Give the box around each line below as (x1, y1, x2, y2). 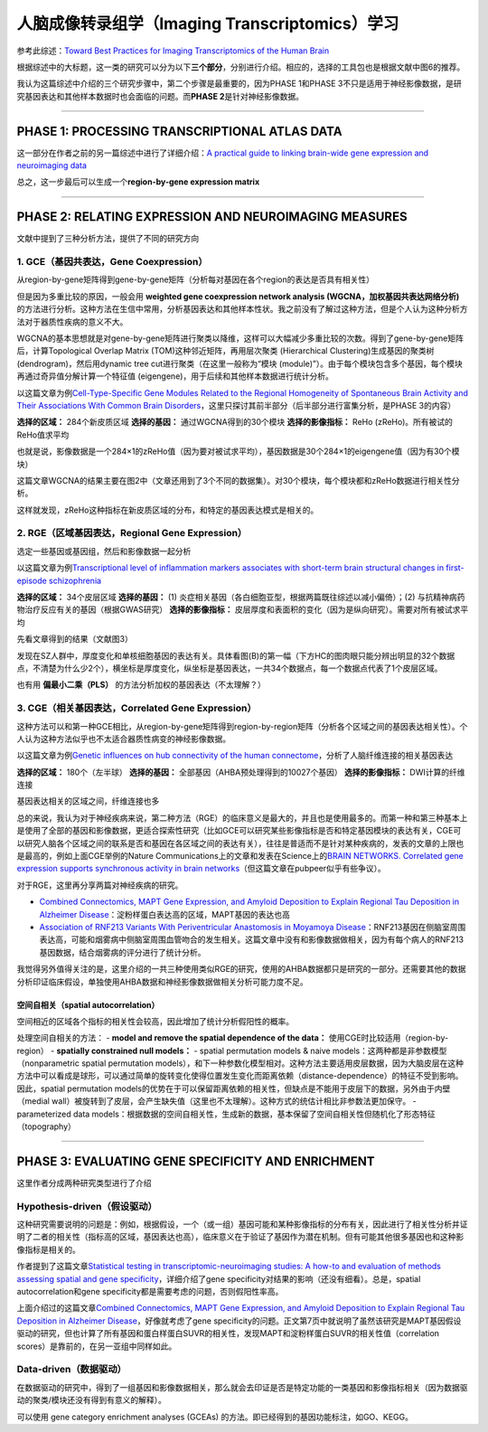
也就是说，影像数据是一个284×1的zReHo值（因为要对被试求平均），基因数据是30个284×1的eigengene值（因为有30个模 (16, 446, 460, 457)
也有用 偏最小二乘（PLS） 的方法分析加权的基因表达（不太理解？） (16, 679, 267, 691)
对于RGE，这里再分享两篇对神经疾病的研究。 (16, 880, 183, 890)
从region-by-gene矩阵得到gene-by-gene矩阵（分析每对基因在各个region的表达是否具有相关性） (16, 274, 375, 285)
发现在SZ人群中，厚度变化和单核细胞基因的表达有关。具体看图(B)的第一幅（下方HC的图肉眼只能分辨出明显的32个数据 (16, 650, 455, 661)
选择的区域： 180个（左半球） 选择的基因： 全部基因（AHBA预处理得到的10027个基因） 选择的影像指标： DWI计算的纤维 (16, 767, 465, 777)
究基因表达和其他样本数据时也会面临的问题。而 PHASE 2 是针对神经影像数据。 (16, 90, 305, 101)
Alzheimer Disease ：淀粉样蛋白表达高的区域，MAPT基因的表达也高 (39, 909, 291, 919)
